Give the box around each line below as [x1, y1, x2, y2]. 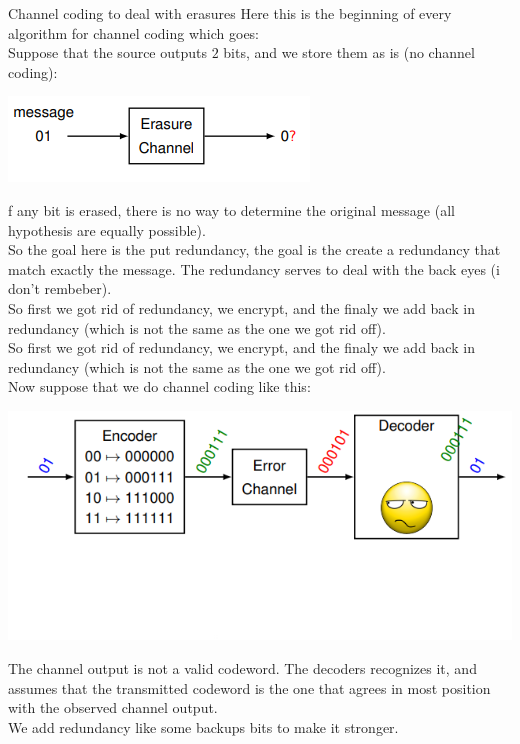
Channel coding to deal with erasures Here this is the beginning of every [8, 3, 452, 23]
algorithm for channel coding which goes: [8, 22, 260, 43]
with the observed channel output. [8, 697, 218, 718]
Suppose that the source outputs [8, 42, 208, 63]
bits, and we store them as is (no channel [223, 42, 475, 63]
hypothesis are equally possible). [8, 219, 206, 240]
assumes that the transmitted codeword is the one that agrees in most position [8, 677, 491, 698]
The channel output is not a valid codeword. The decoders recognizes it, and [8, 658, 477, 679]
